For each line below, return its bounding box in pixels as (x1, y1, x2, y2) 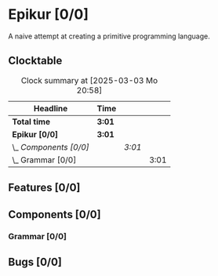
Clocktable (8, 54, 63, 67)
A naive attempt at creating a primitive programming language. (8, 31, 210, 41)
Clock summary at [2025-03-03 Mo (20, 74, 158, 85)
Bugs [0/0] (8, 255, 63, 268)
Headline (33, 103, 68, 114)
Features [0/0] (8, 181, 81, 194)
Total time (12, 116, 51, 127)
